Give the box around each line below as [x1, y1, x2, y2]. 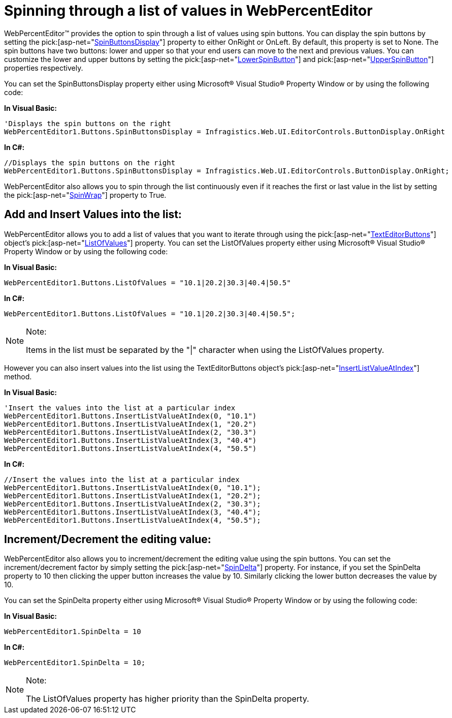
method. [4, 372, 32, 381]
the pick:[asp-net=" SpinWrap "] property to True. [4, 190, 167, 199]
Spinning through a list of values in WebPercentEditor [4, 2, 373, 19]
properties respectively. [4, 63, 83, 72]
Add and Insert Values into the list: [4, 208, 182, 221]
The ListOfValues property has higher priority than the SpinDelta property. [26, 694, 309, 704]
